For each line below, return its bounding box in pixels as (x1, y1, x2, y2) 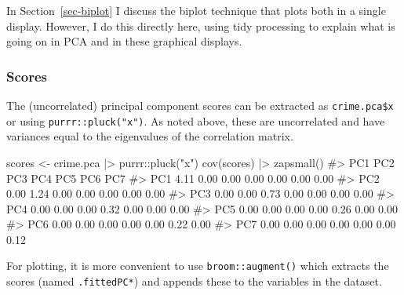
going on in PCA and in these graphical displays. (6, 33, 242, 49)
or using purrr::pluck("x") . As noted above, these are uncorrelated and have (6, 112, 385, 129)
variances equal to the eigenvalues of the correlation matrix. (6, 128, 293, 144)
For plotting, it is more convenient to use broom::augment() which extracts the (6, 257, 389, 274)
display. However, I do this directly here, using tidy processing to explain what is (6, 17, 395, 34)
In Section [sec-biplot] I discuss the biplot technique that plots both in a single (6, 2, 386, 18)
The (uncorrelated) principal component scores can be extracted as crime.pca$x (6, 97, 394, 113)
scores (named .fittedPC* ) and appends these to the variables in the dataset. (6, 273, 382, 290)
